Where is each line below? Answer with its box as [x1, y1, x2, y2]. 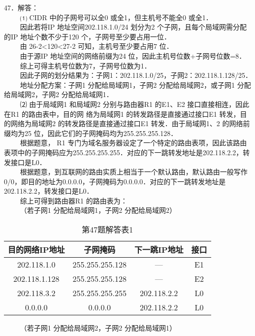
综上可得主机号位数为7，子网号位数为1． [20, 60, 151, 70]
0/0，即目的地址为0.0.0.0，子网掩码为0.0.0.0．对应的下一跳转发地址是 [4, 176, 226, 186]
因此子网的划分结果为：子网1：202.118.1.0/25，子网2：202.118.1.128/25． [20, 70, 253, 80]
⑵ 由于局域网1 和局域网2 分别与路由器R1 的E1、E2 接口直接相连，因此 [20, 99, 250, 109]
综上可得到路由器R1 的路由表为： [20, 195, 127, 205]
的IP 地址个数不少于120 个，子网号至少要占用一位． [4, 31, 171, 41]
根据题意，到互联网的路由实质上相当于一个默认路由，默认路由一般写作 [20, 167, 248, 177]
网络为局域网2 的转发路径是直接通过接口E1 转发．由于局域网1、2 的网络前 [10, 118, 250, 129]
